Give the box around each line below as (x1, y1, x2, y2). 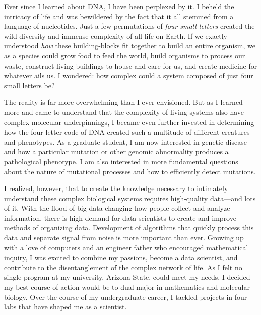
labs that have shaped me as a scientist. (4, 301, 127, 312)
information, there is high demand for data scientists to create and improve (4, 212, 236, 223)
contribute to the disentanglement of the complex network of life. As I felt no (4, 262, 242, 272)
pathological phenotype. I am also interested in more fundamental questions (4, 156, 238, 166)
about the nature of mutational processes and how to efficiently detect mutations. (4, 166, 256, 176)
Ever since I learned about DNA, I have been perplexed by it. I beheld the (4, 1, 234, 11)
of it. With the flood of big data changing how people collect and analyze (4, 203, 230, 213)
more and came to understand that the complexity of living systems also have (4, 106, 244, 117)
